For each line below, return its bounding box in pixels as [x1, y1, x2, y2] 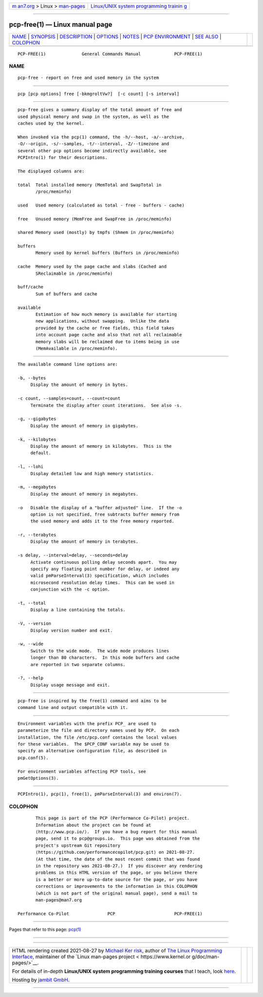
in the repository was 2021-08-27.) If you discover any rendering [36, 863, 203, 869]
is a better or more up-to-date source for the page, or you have [36, 877, 198, 882]
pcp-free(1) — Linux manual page [9, 20, 113, 29]
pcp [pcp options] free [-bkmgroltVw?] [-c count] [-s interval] [18, 91, 180, 96]
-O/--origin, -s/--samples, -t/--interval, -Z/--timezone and [18, 141, 169, 147]
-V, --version [18, 621, 51, 626]
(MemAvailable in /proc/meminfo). [36, 345, 118, 351]
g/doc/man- [191, 953, 220, 960]
